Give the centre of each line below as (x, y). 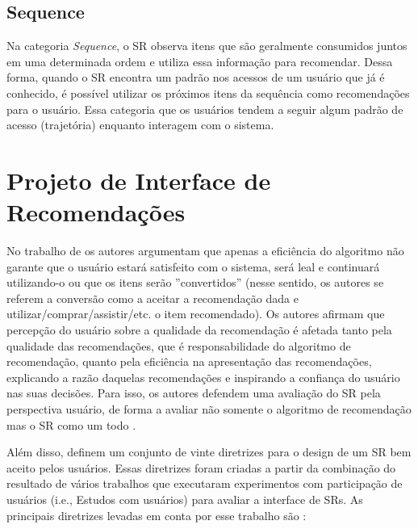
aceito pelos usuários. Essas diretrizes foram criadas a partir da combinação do (201, 467)
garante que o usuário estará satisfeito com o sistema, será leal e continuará (193, 266)
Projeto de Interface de (139, 180)
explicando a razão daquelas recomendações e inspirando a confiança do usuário (203, 377)
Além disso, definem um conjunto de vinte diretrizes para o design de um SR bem (209, 452)
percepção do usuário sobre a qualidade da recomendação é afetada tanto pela (199, 330)
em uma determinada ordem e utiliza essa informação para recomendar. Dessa (200, 61)
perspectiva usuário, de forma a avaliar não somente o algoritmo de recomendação (209, 409)
